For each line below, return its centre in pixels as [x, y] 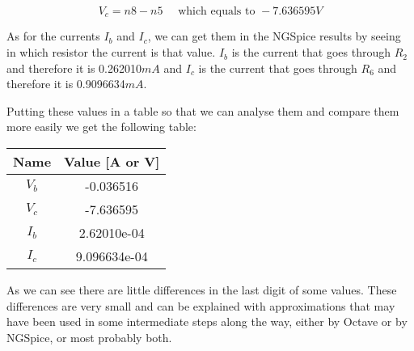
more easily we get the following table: [101, 127]
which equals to [217, 11]
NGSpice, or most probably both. [89, 337]
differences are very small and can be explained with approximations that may [201, 305]
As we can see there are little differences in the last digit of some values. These [202, 290]
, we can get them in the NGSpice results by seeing [274, 36]
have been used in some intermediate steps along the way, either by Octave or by [207, 321]
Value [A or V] [112, 162]
